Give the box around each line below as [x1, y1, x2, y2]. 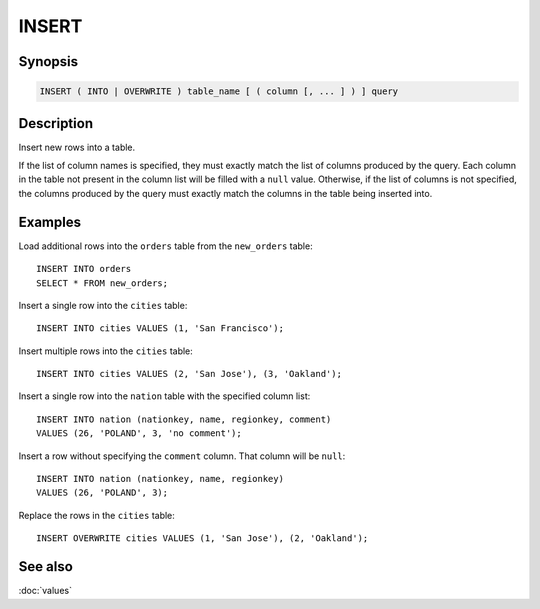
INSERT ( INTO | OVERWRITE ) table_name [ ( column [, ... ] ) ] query [39, 86, 399, 97]
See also [18, 558, 74, 575]
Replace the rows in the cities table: [18, 509, 175, 521]
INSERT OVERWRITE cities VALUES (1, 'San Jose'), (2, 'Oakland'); [36, 533, 369, 544]
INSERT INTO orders [36, 263, 132, 275]
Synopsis [18, 53, 79, 70]
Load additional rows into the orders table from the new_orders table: [18, 240, 314, 252]
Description [18, 115, 94, 132]
